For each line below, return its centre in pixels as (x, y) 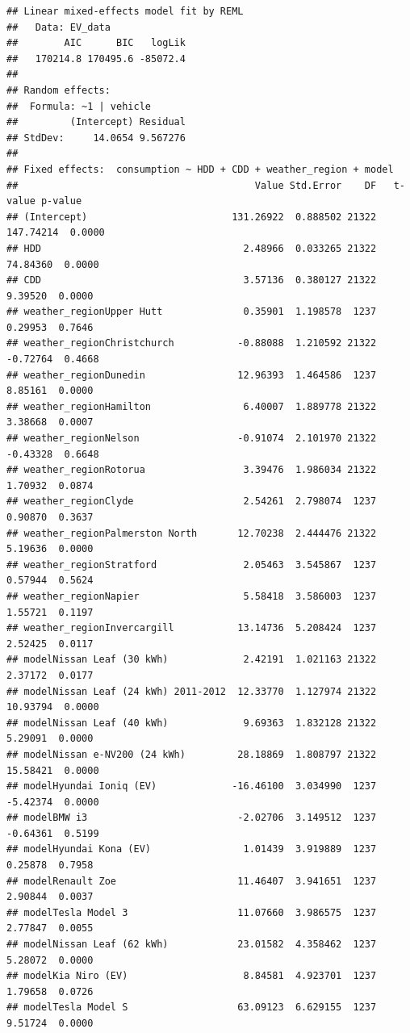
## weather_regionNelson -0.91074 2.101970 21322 (192, 439)
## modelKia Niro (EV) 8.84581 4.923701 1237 (192, 976)
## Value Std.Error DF (192, 185)
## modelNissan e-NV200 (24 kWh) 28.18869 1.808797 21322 (192, 754)
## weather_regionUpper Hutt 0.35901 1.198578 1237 (192, 312)
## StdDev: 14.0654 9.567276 (96, 138)
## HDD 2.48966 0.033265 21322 (192, 248)
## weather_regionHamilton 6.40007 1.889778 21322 (192, 406)
